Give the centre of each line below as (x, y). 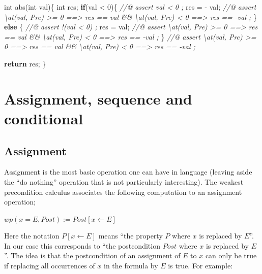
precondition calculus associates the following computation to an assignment (123, 192)
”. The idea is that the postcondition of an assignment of (92, 255)
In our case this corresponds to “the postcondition (82, 245)
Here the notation (32, 236)
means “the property (130, 236)
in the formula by (131, 266)
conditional (44, 118)
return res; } (25, 63)
